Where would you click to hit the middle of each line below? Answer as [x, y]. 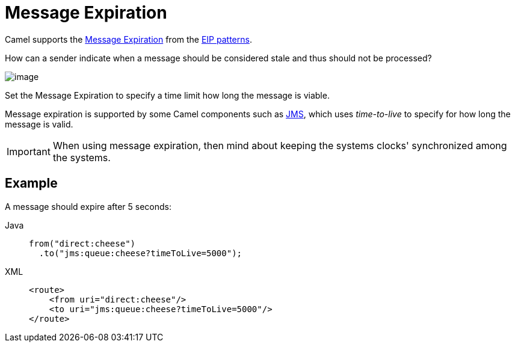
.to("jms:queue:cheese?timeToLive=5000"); [140, 253]
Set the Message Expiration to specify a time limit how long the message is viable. [167, 95]
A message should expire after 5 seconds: [88, 206]
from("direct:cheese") [82, 243]
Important [29, 151]
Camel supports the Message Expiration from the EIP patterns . [128, 39]
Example [31, 183]
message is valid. [39, 124]
